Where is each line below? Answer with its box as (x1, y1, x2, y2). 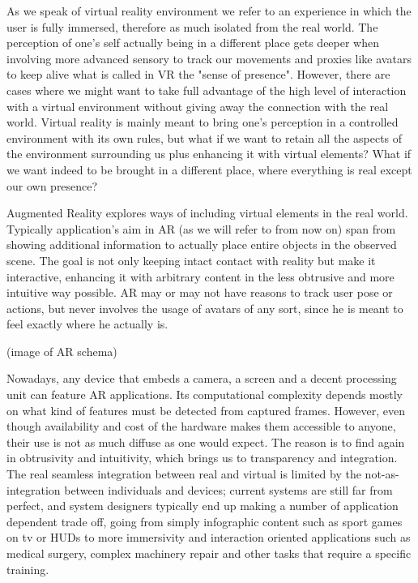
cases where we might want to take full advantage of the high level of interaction (6, 81, 407, 98)
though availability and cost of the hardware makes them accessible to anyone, (6, 418, 396, 435)
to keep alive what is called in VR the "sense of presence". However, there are (6, 66, 390, 83)
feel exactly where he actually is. (6, 315, 168, 332)
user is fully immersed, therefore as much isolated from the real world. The (6, 18, 378, 35)
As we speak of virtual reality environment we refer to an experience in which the (6, 2, 412, 19)
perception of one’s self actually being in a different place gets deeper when (6, 34, 379, 51)
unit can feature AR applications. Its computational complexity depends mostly (6, 386, 403, 403)
